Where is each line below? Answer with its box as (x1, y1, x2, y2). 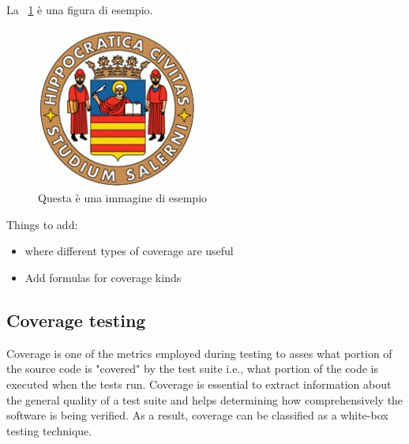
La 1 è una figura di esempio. (6, 2, 153, 17)
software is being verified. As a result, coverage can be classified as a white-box (6, 407, 388, 423)
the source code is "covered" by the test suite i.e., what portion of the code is (6, 360, 378, 377)
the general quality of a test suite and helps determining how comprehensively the (6, 391, 403, 408)
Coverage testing (6, 307, 146, 332)
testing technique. (6, 422, 92, 438)
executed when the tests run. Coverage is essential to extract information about (6, 375, 392, 392)
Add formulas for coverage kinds (24, 269, 182, 285)
